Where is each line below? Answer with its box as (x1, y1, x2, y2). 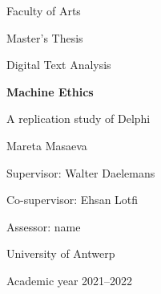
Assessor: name (6, 218, 81, 235)
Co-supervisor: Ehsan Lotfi (6, 191, 139, 208)
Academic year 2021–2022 (6, 272, 133, 288)
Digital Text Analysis (6, 56, 111, 73)
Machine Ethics (6, 83, 94, 100)
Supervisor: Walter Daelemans (6, 164, 155, 181)
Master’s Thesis (6, 29, 83, 46)
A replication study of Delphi (6, 110, 151, 127)
